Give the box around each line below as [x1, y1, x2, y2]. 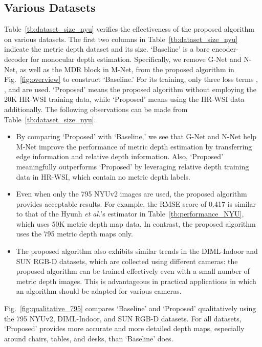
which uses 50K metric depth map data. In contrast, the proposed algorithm [16, 218, 256, 229]
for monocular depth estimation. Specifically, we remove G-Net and [30, 53, 242, 64]
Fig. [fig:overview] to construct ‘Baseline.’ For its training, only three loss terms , [4, 74, 258, 84]
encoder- [212, 44, 238, 54]
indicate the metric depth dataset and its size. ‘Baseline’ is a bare [4, 44, 210, 54]
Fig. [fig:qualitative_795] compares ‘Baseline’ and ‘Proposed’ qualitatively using [4, 303, 256, 314]
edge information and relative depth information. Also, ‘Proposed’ [16, 151, 224, 162]
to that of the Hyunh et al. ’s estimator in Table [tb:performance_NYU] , [16, 208, 244, 219]
